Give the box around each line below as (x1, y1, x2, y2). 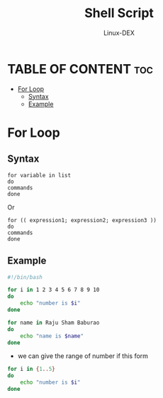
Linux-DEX (103, 28, 135, 37)
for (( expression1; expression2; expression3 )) (7, 216, 157, 224)
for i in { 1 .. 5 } (7, 365, 55, 373)
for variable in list (7, 172, 72, 179)
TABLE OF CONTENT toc (7, 61, 154, 77)
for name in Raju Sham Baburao (7, 319, 100, 326)
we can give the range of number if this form (17, 352, 149, 360)
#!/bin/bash (7, 273, 43, 281)
